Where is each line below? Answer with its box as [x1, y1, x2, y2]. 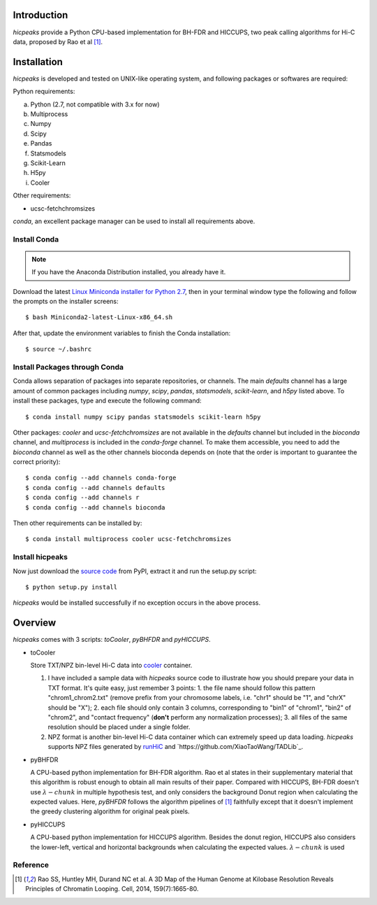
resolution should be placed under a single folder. [47, 723, 191, 731]
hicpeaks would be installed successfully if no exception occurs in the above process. [13, 598, 261, 607]
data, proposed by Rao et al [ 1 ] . [13, 37, 103, 45]
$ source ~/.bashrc [25, 345, 92, 353]
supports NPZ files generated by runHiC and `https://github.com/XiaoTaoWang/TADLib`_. [47, 743, 304, 751]
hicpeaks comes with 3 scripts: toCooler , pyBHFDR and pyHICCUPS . [13, 636, 211, 644]
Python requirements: [13, 87, 75, 96]
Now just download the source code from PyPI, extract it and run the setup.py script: [13, 567, 257, 575]
